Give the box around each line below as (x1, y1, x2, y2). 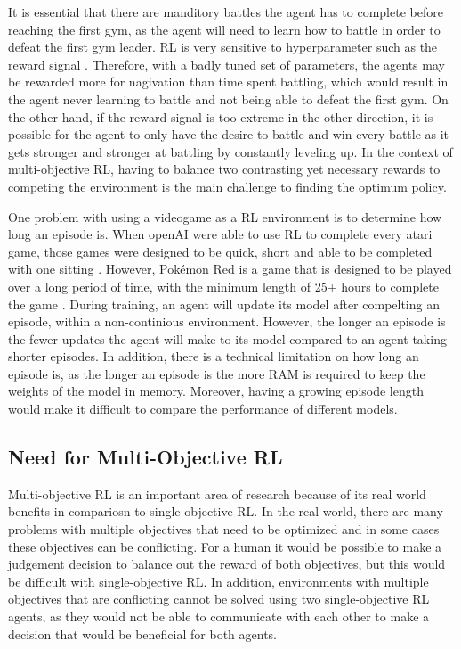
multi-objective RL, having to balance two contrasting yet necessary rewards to (8, 160, 441, 178)
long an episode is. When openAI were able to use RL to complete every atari (8, 225, 433, 243)
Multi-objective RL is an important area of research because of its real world (8, 484, 426, 503)
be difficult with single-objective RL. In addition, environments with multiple (8, 571, 429, 590)
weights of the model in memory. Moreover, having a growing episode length (8, 382, 424, 400)
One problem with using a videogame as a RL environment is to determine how (8, 207, 442, 226)
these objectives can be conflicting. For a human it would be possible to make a (8, 537, 442, 555)
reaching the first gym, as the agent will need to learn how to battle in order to (8, 20, 441, 38)
